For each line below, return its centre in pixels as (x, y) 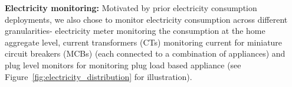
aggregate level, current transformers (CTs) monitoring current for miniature (144, 42)
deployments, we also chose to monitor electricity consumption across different (146, 19)
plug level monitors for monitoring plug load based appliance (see (123, 65)
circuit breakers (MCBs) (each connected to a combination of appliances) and (145, 53)
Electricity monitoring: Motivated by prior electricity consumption (131, 8)
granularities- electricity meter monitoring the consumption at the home (135, 31)
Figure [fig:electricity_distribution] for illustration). (99, 76)
